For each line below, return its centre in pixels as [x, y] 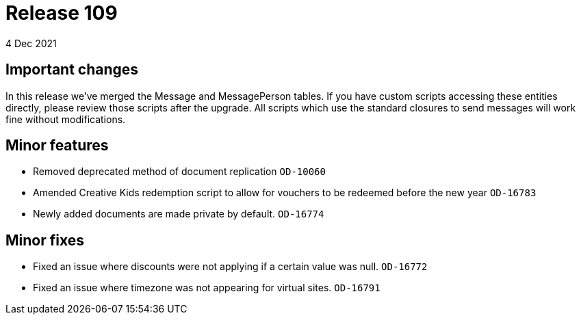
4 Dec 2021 [31, 43]
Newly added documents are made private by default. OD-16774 [179, 214]
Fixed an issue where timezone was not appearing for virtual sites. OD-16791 [207, 288]
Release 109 [62, 13]
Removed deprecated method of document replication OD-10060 [179, 172]
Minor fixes [45, 240]
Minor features [57, 146]
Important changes [72, 70]
